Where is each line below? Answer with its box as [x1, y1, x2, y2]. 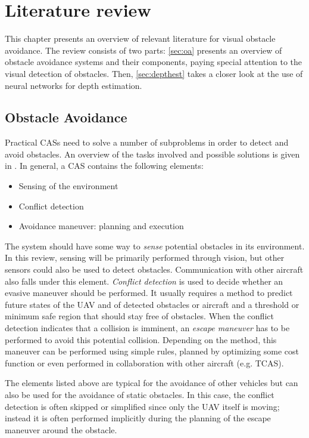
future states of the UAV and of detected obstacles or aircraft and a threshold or [5, 298, 299, 310]
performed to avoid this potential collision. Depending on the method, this [5, 333, 277, 346]
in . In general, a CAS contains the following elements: [5, 159, 204, 172]
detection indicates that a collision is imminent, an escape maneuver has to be [5, 322, 290, 334]
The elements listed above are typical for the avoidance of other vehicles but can [5, 377, 298, 389]
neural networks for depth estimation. [5, 79, 142, 91]
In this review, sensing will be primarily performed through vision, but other [5, 251, 285, 264]
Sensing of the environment [18, 180, 118, 192]
